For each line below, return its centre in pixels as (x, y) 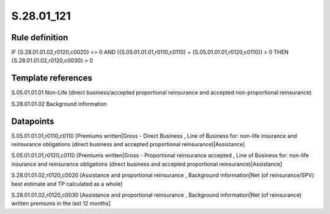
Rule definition (40, 37)
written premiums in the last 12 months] (61, 204)
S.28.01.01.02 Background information (59, 104)
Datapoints (33, 121)
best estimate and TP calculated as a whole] (67, 184)
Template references (52, 78)
